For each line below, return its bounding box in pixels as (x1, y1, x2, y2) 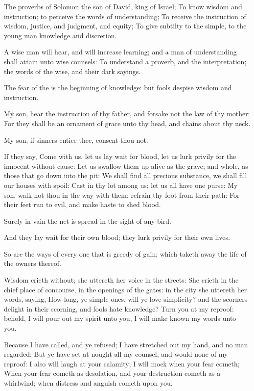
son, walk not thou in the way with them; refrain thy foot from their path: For (4, 189, 240, 200)
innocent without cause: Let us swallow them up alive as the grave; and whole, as (4, 160, 248, 171)
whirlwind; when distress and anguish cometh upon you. (4, 378, 173, 388)
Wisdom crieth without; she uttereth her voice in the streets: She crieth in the (4, 275, 239, 285)
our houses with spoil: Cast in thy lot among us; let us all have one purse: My (4, 180, 238, 190)
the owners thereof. (4, 258, 61, 268)
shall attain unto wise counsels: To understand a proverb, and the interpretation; (4, 56, 247, 66)
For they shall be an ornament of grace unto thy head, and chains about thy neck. (4, 118, 251, 128)
